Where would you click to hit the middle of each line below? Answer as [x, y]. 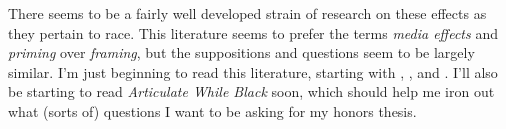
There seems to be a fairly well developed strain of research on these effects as [247, 13]
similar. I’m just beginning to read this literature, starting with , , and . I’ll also [253, 71]
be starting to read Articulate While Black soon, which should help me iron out [251, 91]
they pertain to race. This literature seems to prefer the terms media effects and [253, 32]
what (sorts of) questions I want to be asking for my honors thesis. [212, 110]
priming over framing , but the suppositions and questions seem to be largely [241, 52]
